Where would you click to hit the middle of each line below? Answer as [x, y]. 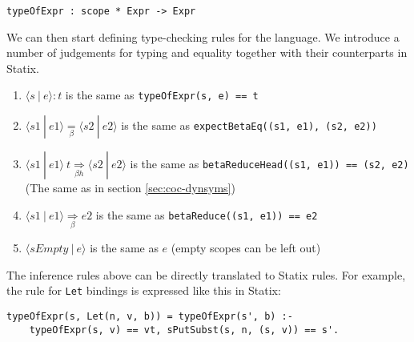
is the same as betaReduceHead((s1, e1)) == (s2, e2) [269, 164]
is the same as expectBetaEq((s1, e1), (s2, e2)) [249, 125]
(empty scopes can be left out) [246, 248]
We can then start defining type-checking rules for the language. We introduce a [203, 36]
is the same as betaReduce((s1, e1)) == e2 [207, 214]
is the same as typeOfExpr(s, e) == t [162, 95]
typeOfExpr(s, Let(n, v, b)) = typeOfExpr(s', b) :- [150, 316]
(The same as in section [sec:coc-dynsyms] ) [130, 188]
